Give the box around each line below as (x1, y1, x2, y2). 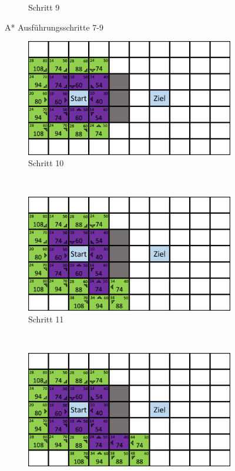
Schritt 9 (28, 1, 60, 13)
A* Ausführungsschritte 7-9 (5, 21, 103, 33)
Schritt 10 (28, 157, 64, 169)
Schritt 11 (28, 312, 64, 325)
